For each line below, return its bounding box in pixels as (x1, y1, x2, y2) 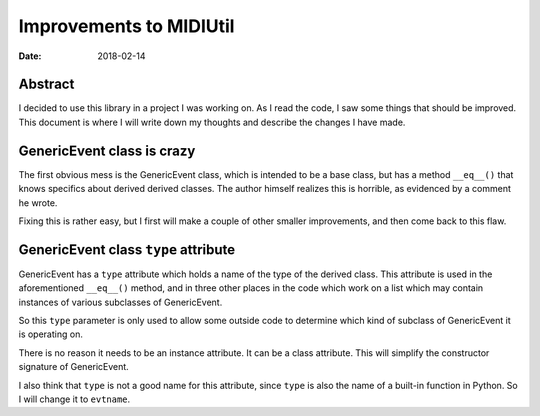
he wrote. (18, 196, 58, 209)
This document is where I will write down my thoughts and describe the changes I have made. (18, 116, 406, 128)
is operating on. (18, 328, 84, 340)
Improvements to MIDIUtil (18, 15, 235, 37)
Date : (18, 50, 42, 62)
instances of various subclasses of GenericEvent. (18, 296, 223, 308)
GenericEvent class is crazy (18, 142, 196, 159)
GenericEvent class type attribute (18, 241, 236, 258)
